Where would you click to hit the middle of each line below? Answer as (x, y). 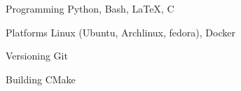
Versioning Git (37, 56)
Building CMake (41, 79)
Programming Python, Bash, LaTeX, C (90, 8)
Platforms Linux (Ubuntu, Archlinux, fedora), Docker (120, 32)
